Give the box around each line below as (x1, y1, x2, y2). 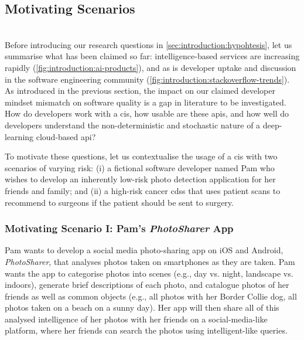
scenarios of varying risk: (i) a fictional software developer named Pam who (5, 161, 275, 174)
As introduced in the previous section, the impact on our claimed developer (5, 84, 275, 97)
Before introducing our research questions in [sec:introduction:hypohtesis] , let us (5, 38, 292, 50)
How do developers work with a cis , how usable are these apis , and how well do (5, 107, 289, 120)
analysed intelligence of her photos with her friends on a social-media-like (5, 312, 268, 325)
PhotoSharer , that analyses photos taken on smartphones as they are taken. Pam (5, 255, 295, 267)
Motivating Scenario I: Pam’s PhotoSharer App (5, 221, 234, 236)
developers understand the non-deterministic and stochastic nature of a (5, 118, 261, 131)
